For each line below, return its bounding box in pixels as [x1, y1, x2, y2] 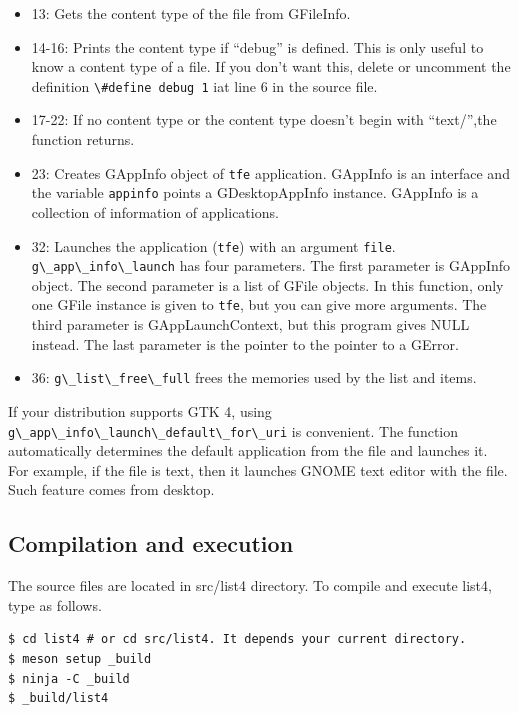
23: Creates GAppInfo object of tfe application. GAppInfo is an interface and [31, 162, 510, 183]
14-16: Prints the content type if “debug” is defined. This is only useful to [31, 36, 484, 57]
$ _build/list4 [8, 691, 109, 706]
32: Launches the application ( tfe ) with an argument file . [31, 235, 396, 256]
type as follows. [8, 594, 102, 615]
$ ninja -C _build [8, 671, 130, 686]
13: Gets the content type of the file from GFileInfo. [31, 3, 351, 23]
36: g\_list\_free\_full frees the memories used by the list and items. [31, 367, 477, 388]
